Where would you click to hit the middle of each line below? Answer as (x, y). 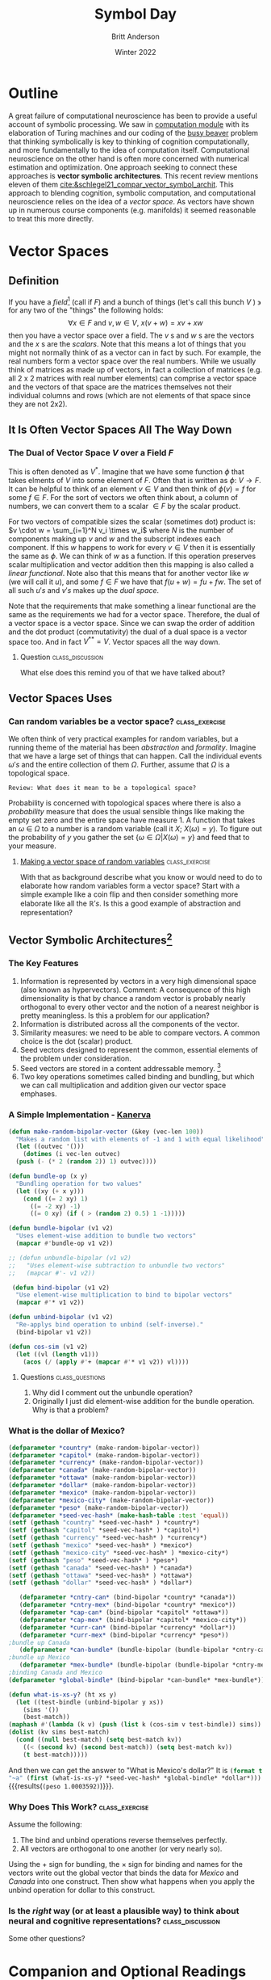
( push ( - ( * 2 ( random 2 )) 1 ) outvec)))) (86, 1162)
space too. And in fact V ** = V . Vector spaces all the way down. (114, 641)
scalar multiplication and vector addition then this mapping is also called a (131, 564)
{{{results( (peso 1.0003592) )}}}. (61, 1785)
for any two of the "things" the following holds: (86, 310)
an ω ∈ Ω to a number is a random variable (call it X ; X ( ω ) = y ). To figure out (135, 829)
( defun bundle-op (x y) (48, 1176)
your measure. (32, 846)
